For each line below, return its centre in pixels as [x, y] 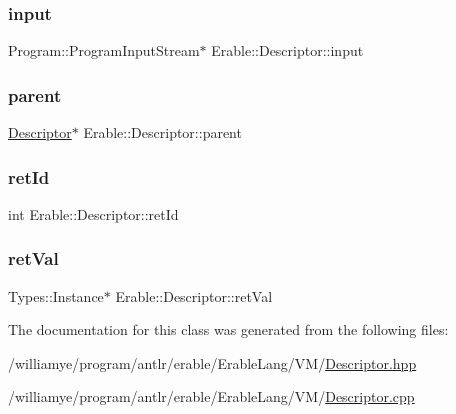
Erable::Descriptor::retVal [194, 295]
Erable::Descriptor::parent [162, 132]
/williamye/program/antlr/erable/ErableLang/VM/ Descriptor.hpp [212, 362]
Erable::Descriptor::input [287, 50]
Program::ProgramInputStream [104, 50]
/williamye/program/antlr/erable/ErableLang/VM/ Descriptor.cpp [211, 396]
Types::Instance [56, 295]
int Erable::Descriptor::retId [93, 213]
